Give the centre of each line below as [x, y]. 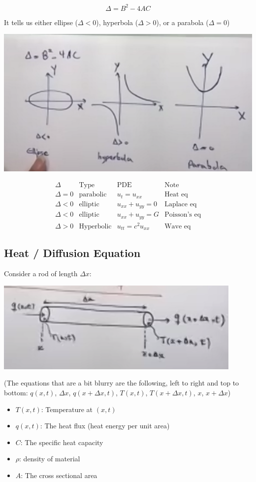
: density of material [50, 459]
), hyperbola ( [117, 22]
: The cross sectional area [59, 475]
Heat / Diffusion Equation [72, 253]
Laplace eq [181, 204]
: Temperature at [67, 409]
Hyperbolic [95, 226]
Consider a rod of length [41, 273]
